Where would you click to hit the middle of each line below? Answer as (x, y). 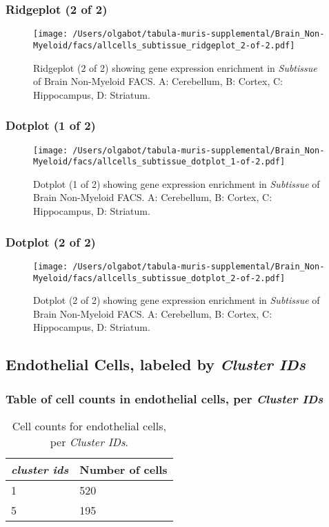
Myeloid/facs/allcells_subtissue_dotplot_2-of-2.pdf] (159, 278)
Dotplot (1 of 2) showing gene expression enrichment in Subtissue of (177, 183)
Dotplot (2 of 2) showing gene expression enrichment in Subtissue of (177, 300)
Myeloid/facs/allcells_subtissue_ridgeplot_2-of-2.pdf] (164, 45)
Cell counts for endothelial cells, (89, 425)
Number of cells (123, 469)
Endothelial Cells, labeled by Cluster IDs (156, 364)
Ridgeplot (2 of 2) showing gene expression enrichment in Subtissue (175, 67)
